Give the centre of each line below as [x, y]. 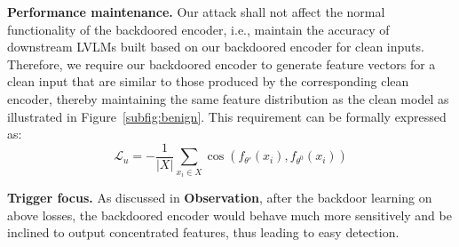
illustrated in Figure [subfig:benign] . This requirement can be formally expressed [227, 116]
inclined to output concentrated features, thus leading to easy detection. [203, 232]
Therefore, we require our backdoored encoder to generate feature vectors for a [222, 64]
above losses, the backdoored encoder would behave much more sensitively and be [229, 215]
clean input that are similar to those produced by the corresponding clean [208, 81]
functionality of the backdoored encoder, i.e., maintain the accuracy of [198, 29]
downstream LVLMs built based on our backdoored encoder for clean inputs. [216, 47]
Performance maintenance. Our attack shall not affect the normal [196, 12]
